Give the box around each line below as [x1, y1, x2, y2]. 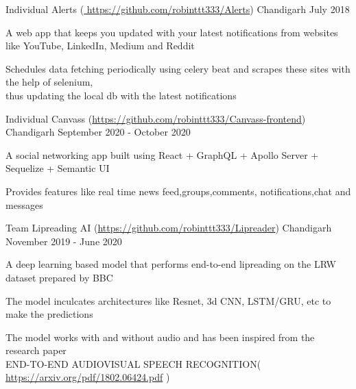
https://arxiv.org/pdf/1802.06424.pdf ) [5, 370, 170, 384]
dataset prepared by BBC [5, 270, 113, 284]
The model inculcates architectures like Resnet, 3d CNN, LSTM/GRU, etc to [5, 293, 331, 308]
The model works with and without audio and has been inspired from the [5, 329, 315, 344]
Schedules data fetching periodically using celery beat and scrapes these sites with [5, 61, 351, 75]
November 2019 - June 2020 [5, 234, 122, 248]
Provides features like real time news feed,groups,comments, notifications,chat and [5, 184, 351, 198]
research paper [5, 343, 67, 357]
